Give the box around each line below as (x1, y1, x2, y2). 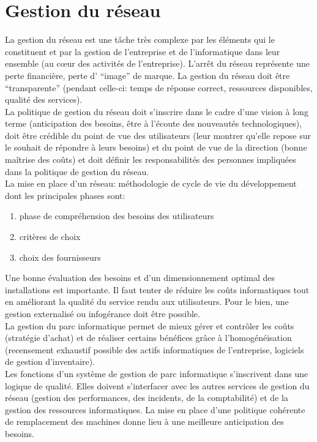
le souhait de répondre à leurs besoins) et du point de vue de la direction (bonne (5, 141, 307, 154)
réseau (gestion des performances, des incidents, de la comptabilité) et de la (5, 391, 288, 404)
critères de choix (19, 230, 81, 243)
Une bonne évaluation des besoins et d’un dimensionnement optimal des (5, 271, 275, 284)
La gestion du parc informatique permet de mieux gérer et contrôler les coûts (5, 319, 294, 332)
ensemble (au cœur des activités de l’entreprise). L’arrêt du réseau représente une (5, 57, 310, 70)
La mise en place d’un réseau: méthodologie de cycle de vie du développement (5, 177, 297, 190)
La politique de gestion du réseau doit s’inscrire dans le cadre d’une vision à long (5, 105, 308, 118)
